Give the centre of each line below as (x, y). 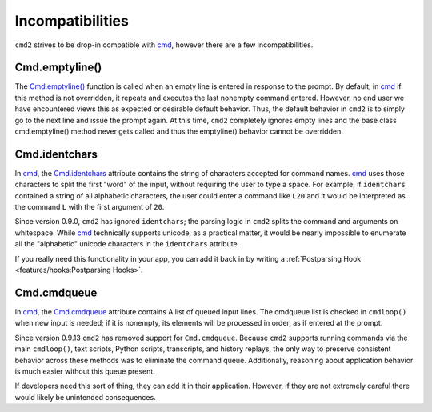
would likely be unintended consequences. (85, 397)
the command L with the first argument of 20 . (90, 207)
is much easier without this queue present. (85, 371)
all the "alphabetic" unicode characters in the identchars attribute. (127, 244)
